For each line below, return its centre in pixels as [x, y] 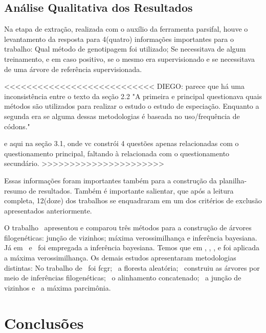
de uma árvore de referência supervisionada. [73, 69]
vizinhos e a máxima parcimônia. [58, 287]
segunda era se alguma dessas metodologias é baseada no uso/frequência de [122, 116]
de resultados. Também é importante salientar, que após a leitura [131, 190]
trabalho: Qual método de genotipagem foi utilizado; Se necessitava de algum [125, 49]
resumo [15, 190]
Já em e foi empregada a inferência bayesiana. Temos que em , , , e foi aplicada [132, 247]
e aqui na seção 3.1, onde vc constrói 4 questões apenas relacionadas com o [121, 143]
